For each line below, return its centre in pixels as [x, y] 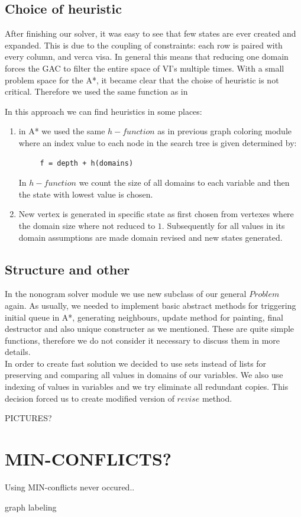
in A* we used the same [62, 131]
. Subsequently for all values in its [223, 225]
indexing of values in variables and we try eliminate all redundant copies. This [147, 387]
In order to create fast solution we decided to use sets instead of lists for [136, 363]
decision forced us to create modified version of [90, 398]
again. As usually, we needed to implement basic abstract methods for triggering [150, 305]
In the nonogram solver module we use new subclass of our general [126, 294]
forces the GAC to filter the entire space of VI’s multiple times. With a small [145, 68]
